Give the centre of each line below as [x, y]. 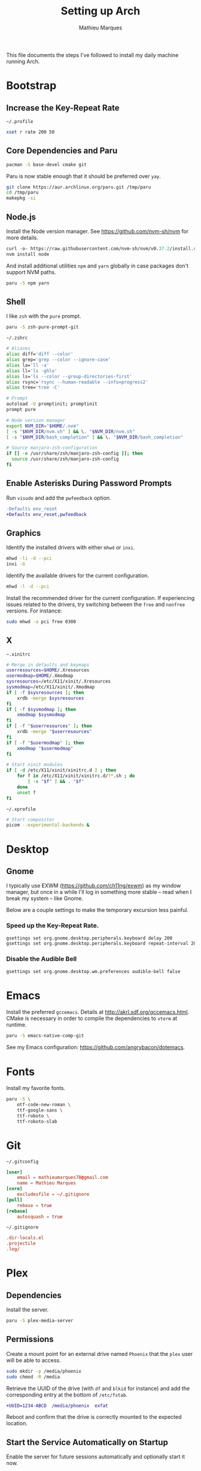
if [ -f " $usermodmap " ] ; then [45, 743]
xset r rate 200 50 [31, 132]
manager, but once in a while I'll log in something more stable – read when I [99, 892]
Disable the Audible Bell [42, 959]
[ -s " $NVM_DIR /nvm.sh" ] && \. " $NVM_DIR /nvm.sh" [71, 431]
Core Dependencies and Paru [62, 151]
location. [17, 1424]
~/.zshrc [17, 338]
